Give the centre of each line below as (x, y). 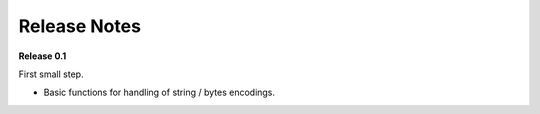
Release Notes (80, 26)
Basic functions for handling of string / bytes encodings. (159, 92)
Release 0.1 (42, 56)
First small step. (51, 74)
